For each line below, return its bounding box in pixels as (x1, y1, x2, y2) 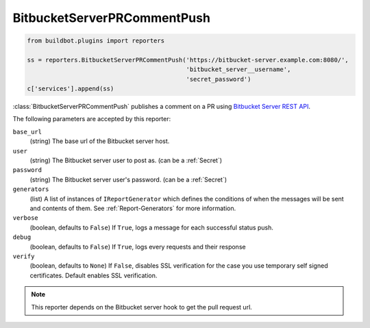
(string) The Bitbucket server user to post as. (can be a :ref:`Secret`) (29, 156, 223, 164)
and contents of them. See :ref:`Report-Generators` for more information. (29, 204, 236, 212)
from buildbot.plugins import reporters (27, 37, 164, 45)
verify (12, 252, 35, 260)
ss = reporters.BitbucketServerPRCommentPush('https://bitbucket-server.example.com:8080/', (27, 55, 349, 64)
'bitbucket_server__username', (186, 66, 291, 73)
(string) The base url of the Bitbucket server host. (29, 137, 170, 145)
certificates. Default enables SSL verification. (29, 271, 158, 279)
